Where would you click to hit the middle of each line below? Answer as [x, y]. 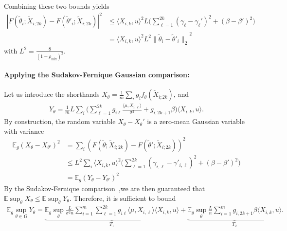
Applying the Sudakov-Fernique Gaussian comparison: [97, 75]
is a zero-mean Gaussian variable [196, 121]
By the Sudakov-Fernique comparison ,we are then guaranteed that [105, 188]
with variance [24, 131]
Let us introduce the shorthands [52, 94]
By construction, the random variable [60, 121]
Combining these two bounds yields [57, 6]
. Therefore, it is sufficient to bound [123, 198]
